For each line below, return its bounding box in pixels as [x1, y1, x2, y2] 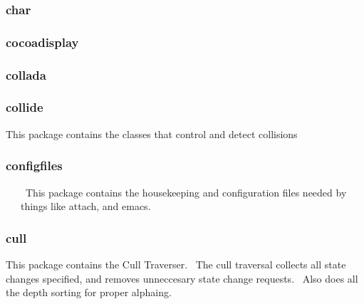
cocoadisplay [6, 33, 79, 51]
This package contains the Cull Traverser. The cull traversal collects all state [6, 256, 346, 271]
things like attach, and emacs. [20, 199, 151, 214]
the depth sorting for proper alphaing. [6, 285, 172, 300]
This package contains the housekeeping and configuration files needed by [25, 184, 347, 199]
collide [6, 98, 43, 116]
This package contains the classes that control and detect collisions [6, 126, 298, 141]
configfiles [6, 157, 63, 174]
